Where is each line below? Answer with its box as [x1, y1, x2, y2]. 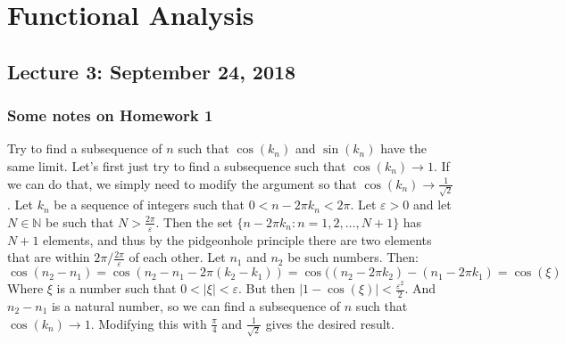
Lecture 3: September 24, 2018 [7, 57, 296, 85]
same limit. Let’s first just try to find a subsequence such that [7, 156, 346, 175]
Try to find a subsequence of [7, 139, 162, 158]
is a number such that [56, 279, 177, 298]
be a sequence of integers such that [54, 195, 245, 214]
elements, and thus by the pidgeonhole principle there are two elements [43, 230, 432, 249]
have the [380, 139, 427, 158]
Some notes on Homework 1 [7, 104, 213, 127]
